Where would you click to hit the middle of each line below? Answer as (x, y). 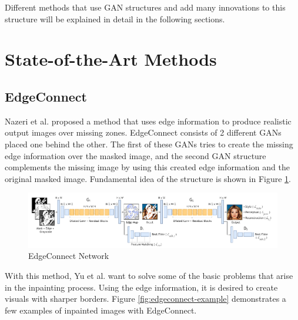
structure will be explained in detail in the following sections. (115, 18)
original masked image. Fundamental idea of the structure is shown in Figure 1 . (148, 178)
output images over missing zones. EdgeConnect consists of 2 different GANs (143, 132)
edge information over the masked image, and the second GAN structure (135, 155)
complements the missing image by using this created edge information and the (147, 167)
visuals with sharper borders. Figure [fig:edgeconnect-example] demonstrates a (145, 299)
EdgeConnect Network (69, 256)
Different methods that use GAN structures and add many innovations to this (145, 7)
